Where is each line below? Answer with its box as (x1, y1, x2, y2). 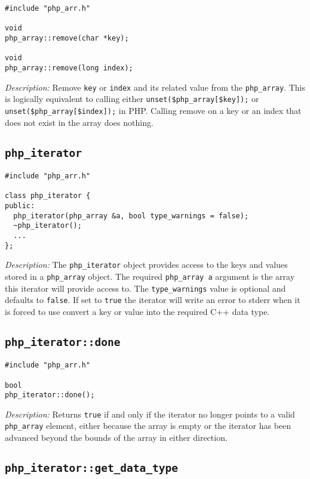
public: (5, 201, 35, 210)
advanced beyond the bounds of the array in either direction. (5, 431, 228, 444)
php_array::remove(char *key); (5, 33, 129, 42)
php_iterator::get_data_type (5, 462, 179, 475)
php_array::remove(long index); (5, 63, 133, 72)
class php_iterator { (5, 191, 91, 200)
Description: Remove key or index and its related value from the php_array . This (5, 81, 306, 93)
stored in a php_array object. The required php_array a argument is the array (5, 270, 295, 282)
